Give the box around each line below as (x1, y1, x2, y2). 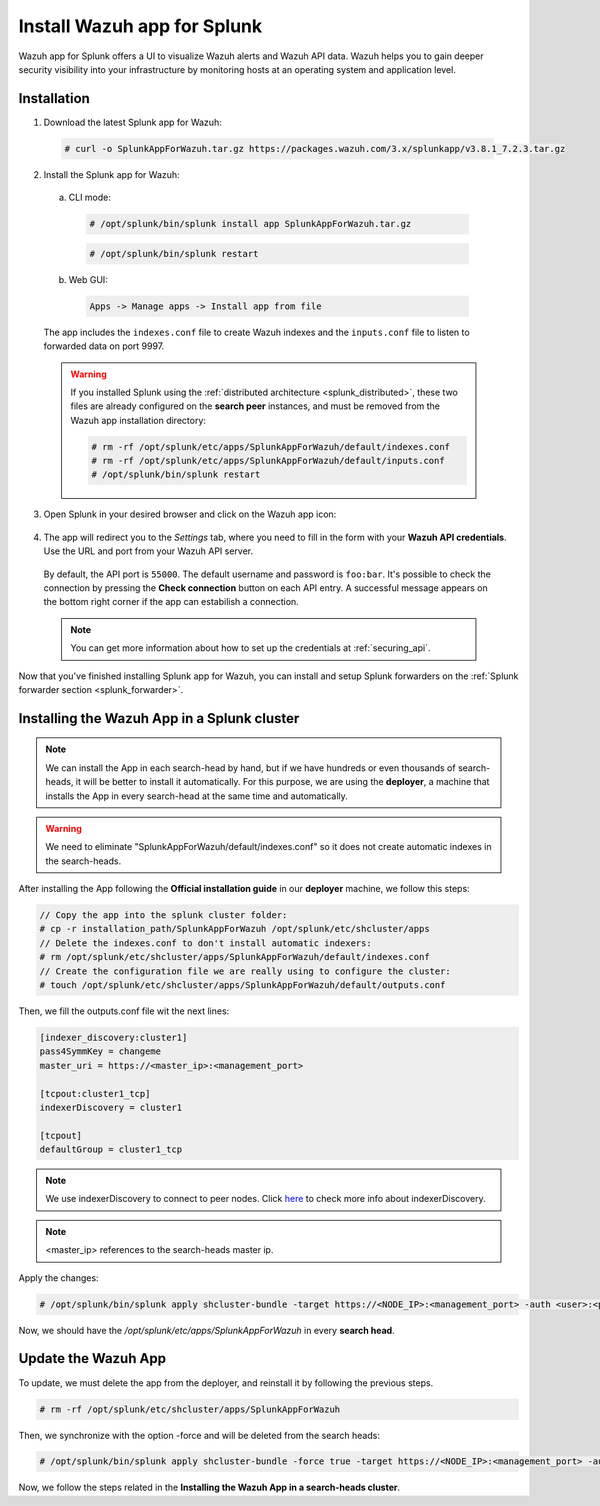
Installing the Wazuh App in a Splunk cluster (18, 710, 300, 727)
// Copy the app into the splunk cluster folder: (39, 910, 288, 921)
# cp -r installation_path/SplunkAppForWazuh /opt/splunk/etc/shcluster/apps (39, 923, 430, 935)
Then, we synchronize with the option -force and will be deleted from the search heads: (18, 1429, 380, 1441)
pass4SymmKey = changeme (39, 1046, 162, 1057)
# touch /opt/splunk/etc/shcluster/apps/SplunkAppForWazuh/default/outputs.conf (39, 980, 446, 991)
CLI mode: (68, 191, 112, 204)
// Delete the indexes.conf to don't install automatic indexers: (39, 937, 372, 949)
